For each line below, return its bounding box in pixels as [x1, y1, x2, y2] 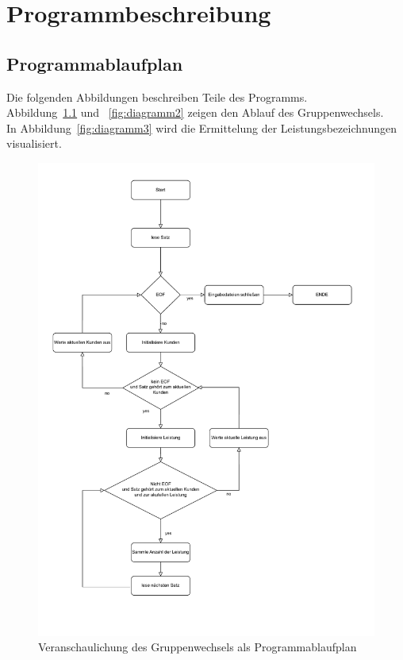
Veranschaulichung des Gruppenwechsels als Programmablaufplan [38, 639, 357, 655]
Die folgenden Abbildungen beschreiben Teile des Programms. [6, 88, 308, 105]
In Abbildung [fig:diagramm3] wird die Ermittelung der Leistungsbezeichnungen [6, 119, 397, 136]
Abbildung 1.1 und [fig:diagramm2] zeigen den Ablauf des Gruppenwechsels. [6, 104, 384, 121]
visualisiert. [6, 135, 62, 152]
